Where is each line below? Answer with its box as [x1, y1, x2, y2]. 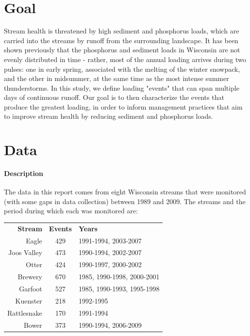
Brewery [17, 272, 42, 282]
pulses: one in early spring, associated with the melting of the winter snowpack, [4, 64, 240, 74]
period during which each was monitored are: [4, 206, 138, 216]
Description [4, 168, 44, 178]
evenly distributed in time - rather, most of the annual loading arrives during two [4, 54, 246, 64]
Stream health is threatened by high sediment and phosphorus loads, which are [4, 26, 239, 36]
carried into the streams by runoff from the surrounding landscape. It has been [4, 35, 238, 45]
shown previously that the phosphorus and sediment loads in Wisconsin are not [4, 45, 240, 55]
